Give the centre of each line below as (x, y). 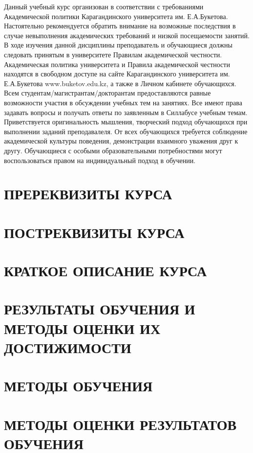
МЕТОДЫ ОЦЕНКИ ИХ (82, 328)
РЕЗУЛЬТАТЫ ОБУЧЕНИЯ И (100, 309)
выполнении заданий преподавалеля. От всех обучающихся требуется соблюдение (126, 131)
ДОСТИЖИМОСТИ (68, 347)
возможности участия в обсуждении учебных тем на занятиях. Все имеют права (123, 102)
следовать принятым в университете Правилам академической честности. (113, 54)
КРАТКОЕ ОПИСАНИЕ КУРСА (105, 271)
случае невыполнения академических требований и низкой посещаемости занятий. (127, 35)
